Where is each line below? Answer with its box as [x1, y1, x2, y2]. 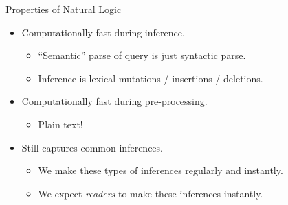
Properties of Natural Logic [5, 2, 122, 16]
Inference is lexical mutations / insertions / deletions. [38, 71, 263, 85]
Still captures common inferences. [21, 140, 163, 154]
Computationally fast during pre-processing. [21, 94, 208, 108]
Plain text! [38, 117, 83, 131]
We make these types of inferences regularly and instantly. [38, 163, 283, 178]
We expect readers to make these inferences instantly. [38, 186, 263, 200]
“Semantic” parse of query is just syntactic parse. [38, 48, 246, 62]
